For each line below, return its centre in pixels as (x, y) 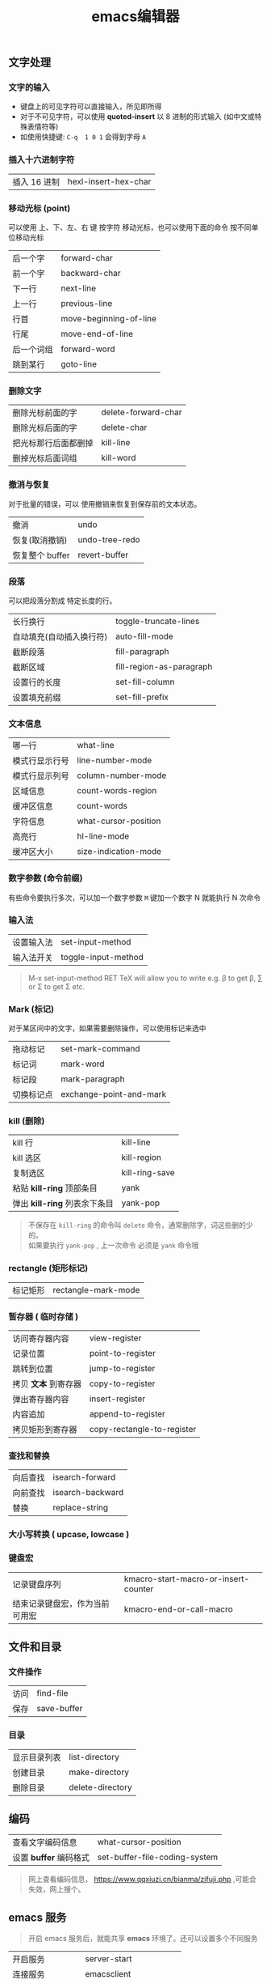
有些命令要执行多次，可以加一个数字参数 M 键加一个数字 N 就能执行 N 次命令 (134, 897)
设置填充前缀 (37, 697)
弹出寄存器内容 (41, 1400)
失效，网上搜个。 (56, 1889)
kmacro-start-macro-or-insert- (187, 1578)
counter (139, 1589)
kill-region (141, 1158)
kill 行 (23, 1143)
